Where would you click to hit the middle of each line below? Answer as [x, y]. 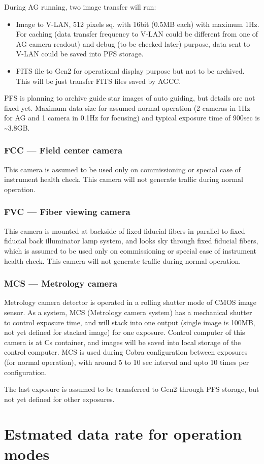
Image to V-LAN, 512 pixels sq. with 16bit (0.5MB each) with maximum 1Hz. [138, 24]
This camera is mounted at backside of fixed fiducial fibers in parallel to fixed [125, 230]
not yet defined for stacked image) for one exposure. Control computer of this [125, 332]
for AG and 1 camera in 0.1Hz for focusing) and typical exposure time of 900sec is [132, 118]
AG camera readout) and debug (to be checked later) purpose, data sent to [133, 43]
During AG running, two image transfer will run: [80, 7]
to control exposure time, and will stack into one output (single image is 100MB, [130, 322]
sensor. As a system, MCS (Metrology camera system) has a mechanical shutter [128, 312]
